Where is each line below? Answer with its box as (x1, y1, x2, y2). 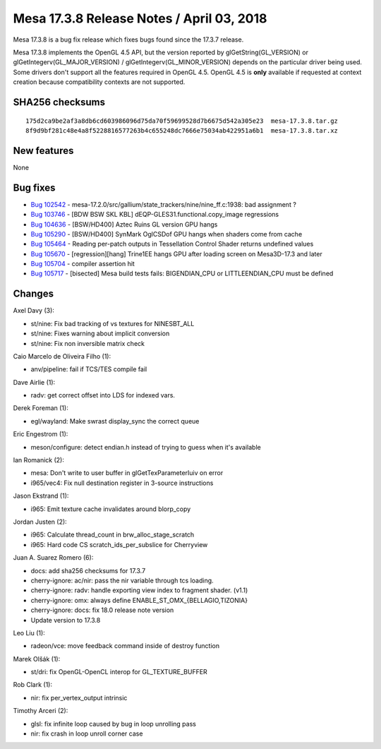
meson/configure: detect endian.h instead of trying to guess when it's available (30, 443, 261, 451)
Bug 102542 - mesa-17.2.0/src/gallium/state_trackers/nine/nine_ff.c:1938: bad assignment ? (30, 200, 296, 208)
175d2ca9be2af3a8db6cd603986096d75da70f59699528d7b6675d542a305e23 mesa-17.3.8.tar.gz (25, 116, 339, 125)
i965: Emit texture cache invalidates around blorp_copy (30, 505, 191, 513)
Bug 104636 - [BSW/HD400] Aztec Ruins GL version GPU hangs (30, 220, 218, 229)
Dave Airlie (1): (13, 378, 56, 386)
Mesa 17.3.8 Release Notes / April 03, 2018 (13, 11, 267, 26)
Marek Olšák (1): (13, 654, 61, 663)
